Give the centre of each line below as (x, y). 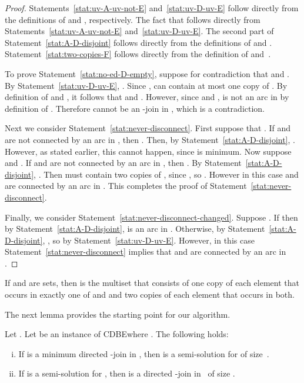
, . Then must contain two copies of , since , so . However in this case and (166, 174)
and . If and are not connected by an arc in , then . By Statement (123, 163)
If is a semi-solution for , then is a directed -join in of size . (127, 373)
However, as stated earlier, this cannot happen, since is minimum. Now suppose (148, 151)
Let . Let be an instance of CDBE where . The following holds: (117, 334)
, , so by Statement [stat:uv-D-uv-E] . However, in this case (148, 240)
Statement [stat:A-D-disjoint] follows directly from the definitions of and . (138, 42)
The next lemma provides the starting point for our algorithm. (118, 314)
